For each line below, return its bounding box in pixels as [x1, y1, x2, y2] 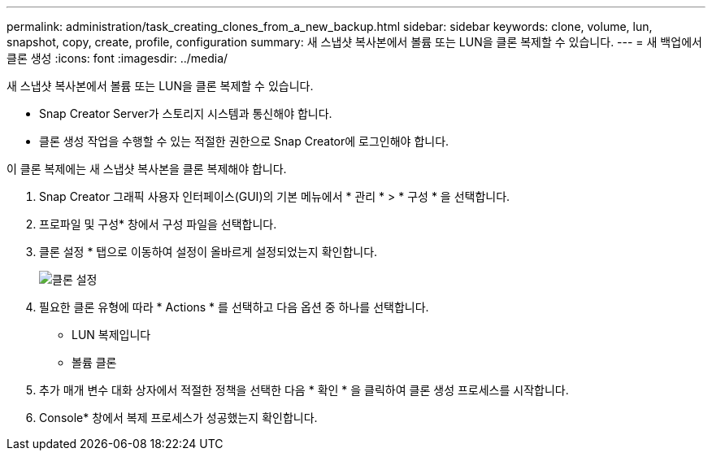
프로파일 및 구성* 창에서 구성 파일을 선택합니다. [39, 217, 277, 231]
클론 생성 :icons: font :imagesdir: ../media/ [7, 51, 228, 65]
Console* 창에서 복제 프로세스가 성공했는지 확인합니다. [39, 411, 318, 424]
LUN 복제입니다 [72, 328, 151, 342]
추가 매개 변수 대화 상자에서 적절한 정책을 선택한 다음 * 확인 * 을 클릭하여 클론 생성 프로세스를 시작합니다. [39, 383, 569, 397]
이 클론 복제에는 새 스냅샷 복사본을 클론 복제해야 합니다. [7, 162, 287, 176]
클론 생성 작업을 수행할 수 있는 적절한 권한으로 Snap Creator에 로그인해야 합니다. [39, 134, 449, 148]
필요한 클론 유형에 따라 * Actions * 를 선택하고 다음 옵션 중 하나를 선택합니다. [39, 300, 429, 314]
